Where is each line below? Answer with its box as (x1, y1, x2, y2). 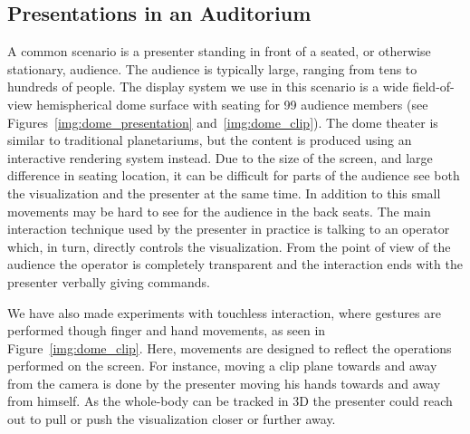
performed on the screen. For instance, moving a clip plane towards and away (7, 356, 437, 375)
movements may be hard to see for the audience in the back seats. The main (7, 201, 431, 220)
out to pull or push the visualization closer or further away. (7, 410, 336, 429)
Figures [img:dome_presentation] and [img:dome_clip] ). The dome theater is (7, 112, 438, 131)
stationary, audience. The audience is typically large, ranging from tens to (7, 59, 417, 78)
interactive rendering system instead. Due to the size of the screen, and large (7, 148, 433, 167)
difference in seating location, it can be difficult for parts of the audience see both (7, 166, 460, 185)
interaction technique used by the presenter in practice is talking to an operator (7, 219, 450, 238)
